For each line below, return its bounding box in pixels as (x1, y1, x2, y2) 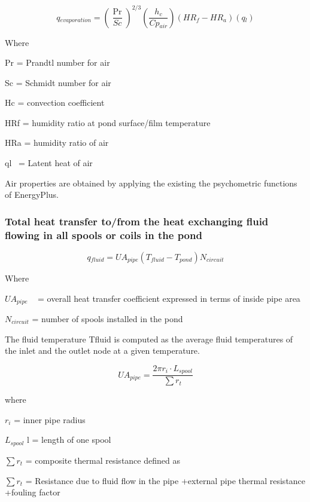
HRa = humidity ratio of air (5, 136, 109, 149)
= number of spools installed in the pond (32, 313, 183, 325)
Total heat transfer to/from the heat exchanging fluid (5, 213, 269, 228)
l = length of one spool (26, 433, 111, 446)
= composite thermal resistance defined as (25, 454, 180, 466)
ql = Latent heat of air (5, 157, 93, 169)
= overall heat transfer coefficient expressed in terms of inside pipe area (38, 292, 300, 304)
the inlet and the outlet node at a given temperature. (5, 344, 200, 357)
